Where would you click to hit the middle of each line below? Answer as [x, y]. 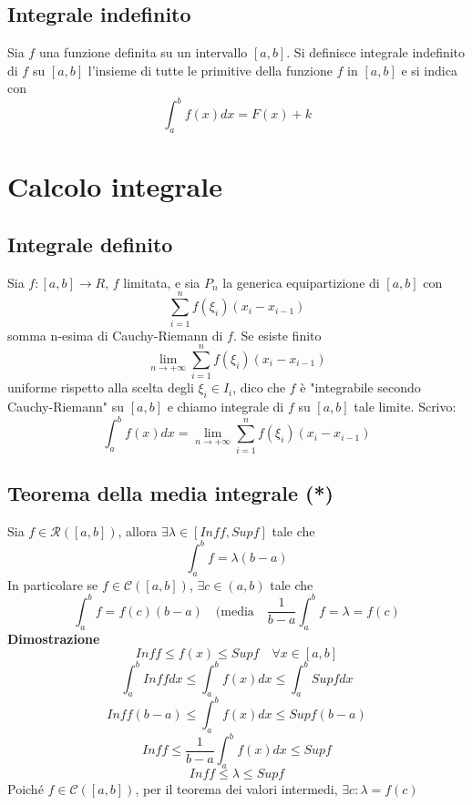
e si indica [429, 70]
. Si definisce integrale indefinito [376, 52]
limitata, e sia [162, 282]
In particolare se [53, 584]
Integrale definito [90, 245]
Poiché [26, 788]
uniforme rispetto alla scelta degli [101, 387]
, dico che [259, 387]
